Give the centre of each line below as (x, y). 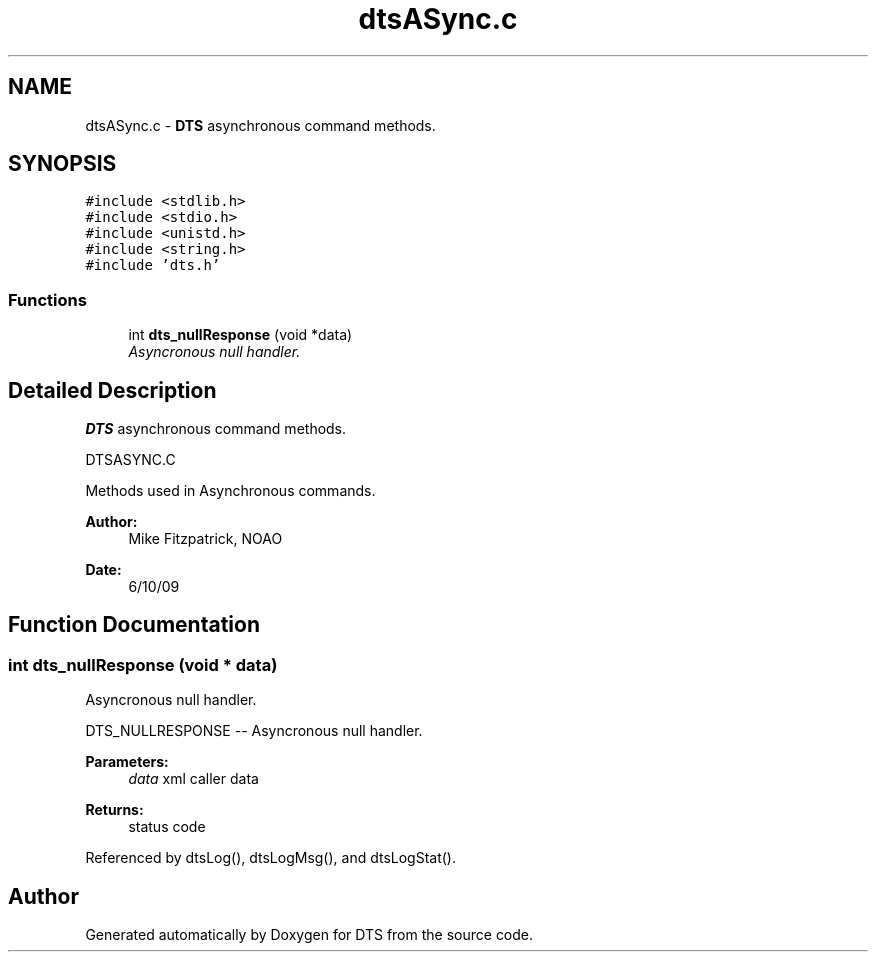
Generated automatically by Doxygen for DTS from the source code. (309, 935)
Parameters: (127, 762)
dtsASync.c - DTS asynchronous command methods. (260, 125)
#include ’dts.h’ (153, 265)
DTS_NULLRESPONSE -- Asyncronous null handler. (254, 731)
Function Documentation (134, 625)
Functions (47, 299)
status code (167, 827)
